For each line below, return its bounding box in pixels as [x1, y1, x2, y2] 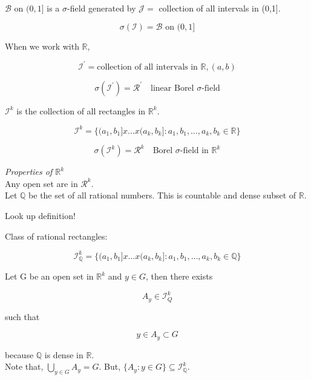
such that [5, 310, 40, 323]
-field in [180, 146, 209, 156]
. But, [99, 360, 121, 373]
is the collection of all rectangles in [16, 104, 146, 117]
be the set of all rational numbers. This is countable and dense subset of [28, 189, 296, 201]
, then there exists [145, 270, 213, 283]
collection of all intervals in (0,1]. [159, 2, 281, 14]
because [5, 348, 34, 361]
